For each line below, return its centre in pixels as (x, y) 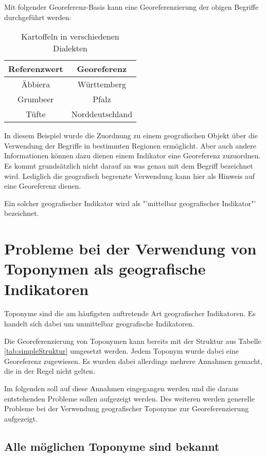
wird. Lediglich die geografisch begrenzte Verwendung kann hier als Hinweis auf (130, 176)
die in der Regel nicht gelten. (50, 371)
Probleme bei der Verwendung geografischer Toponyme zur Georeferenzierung (127, 408)
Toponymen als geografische (105, 269)
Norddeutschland (102, 114)
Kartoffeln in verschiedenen (70, 36)
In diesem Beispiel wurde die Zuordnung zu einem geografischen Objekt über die (131, 135)
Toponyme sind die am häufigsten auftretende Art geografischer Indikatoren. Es (130, 313)
